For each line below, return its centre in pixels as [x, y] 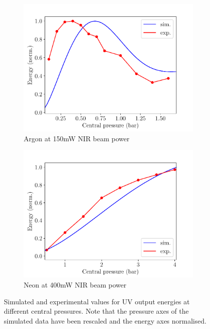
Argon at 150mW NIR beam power [77, 138]
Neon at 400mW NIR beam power [75, 284]
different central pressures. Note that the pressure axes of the [96, 311]
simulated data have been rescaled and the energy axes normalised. [105, 320]
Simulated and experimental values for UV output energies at [97, 301]
